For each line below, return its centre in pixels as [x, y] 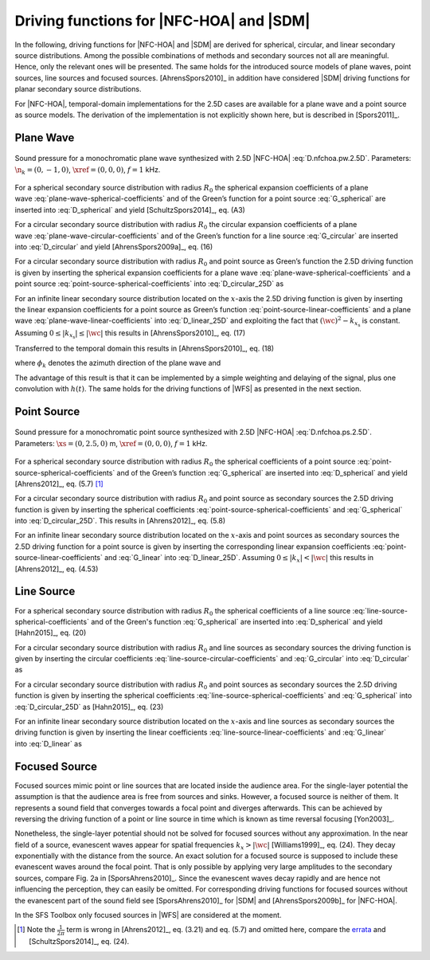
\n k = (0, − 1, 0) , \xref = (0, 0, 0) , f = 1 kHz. [88, 170]
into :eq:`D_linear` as [49, 743]
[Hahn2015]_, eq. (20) [51, 633]
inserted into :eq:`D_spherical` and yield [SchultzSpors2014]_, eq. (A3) [130, 210]
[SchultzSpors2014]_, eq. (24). [79, 942]
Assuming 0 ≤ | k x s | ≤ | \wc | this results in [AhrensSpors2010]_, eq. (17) [130, 334]
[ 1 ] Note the [36, 930]
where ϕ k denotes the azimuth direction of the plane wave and [118, 364]
